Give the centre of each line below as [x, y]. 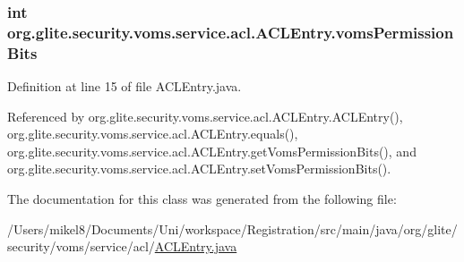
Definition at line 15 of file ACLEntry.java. [125, 86]
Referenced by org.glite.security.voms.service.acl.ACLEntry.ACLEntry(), [205, 116]
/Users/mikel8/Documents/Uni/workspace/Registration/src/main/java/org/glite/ [232, 228]
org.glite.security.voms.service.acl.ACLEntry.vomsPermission [231, 32]
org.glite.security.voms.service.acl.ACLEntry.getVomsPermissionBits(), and [212, 151]
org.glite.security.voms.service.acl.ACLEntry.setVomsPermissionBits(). [199, 169]
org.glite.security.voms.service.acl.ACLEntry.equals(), [153, 134]
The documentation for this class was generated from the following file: [202, 199]
